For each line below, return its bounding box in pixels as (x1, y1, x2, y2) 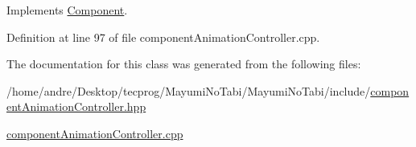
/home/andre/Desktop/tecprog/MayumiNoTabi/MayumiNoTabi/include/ (6, 82, 371, 99)
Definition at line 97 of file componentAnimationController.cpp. (6, 28, 320, 45)
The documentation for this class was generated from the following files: (6, 55, 361, 72)
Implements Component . (6, 2, 128, 18)
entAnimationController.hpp (6, 98, 146, 115)
